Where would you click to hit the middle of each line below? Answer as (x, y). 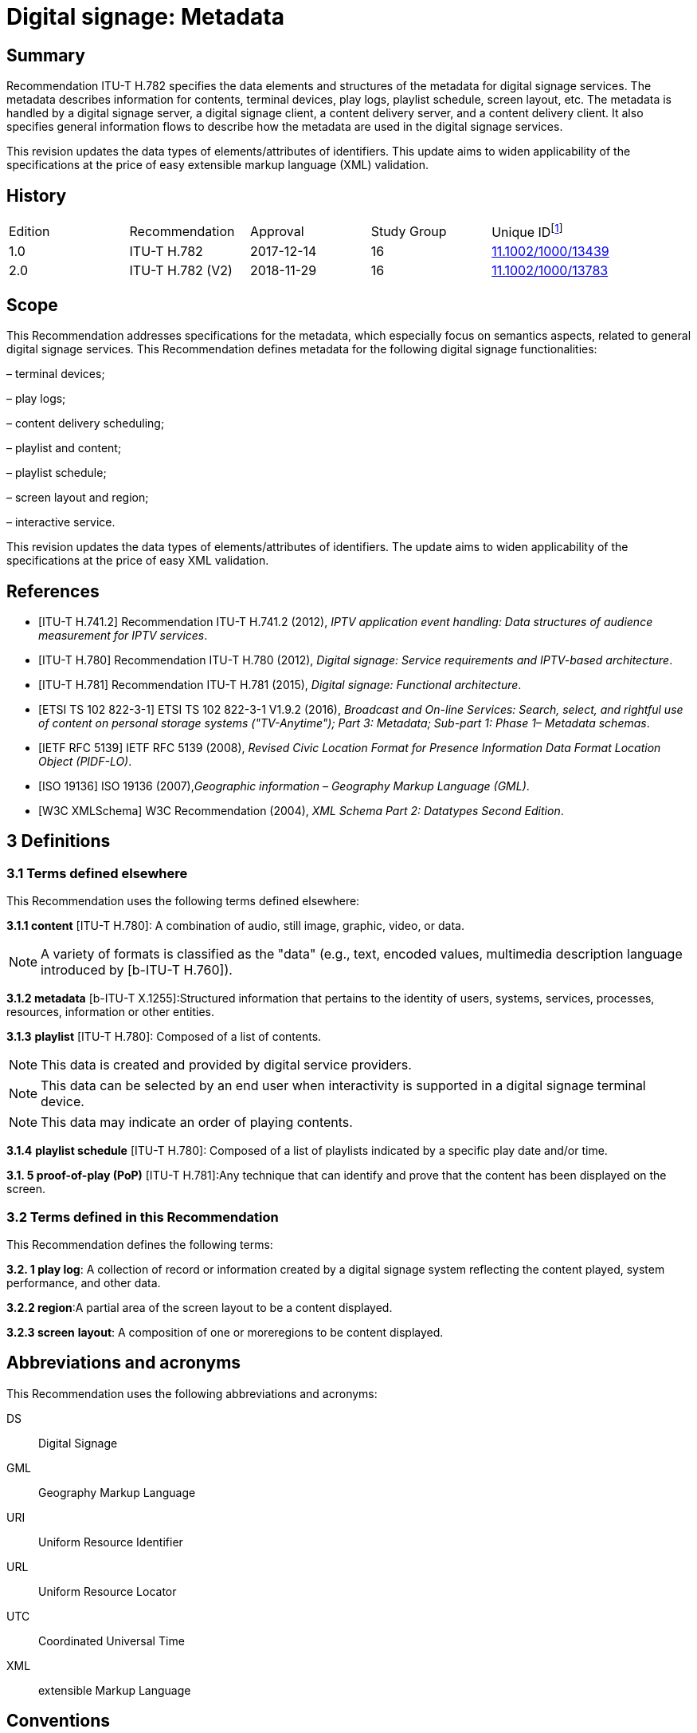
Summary (46, 55)
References (53, 591)
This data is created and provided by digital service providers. (226, 1065)
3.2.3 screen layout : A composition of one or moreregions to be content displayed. (225, 1332)
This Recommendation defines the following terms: (140, 1245)
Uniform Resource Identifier (111, 1542)
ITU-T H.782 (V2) (181, 271)
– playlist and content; (64, 448)
